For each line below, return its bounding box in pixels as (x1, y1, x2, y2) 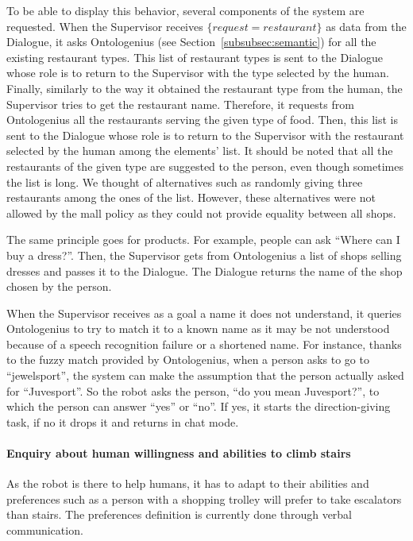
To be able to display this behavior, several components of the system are (6, 2, 365, 18)
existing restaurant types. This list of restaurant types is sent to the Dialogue (6, 48, 383, 65)
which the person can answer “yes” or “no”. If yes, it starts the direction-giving (6, 398, 391, 415)
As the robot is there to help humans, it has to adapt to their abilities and (6, 475, 369, 492)
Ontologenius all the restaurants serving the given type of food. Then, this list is (6, 111, 399, 128)
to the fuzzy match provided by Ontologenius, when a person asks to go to (6, 351, 369, 368)
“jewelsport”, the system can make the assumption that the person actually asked (6, 367, 404, 384)
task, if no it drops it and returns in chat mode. (6, 413, 239, 430)
